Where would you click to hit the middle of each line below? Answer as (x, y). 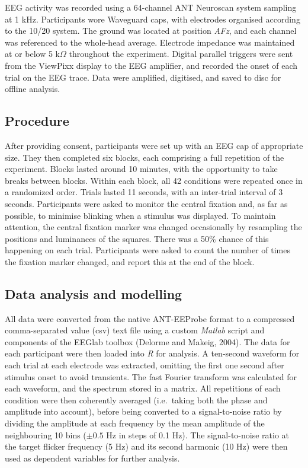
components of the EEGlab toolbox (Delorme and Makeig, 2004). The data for (147, 341)
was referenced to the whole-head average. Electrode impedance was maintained (150, 42)
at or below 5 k (32, 54)
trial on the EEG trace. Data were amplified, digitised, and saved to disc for (143, 77)
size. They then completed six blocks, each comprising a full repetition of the (145, 157)
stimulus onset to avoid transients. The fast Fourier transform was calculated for (151, 376)
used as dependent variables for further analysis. (92, 458)
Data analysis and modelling (94, 293)
